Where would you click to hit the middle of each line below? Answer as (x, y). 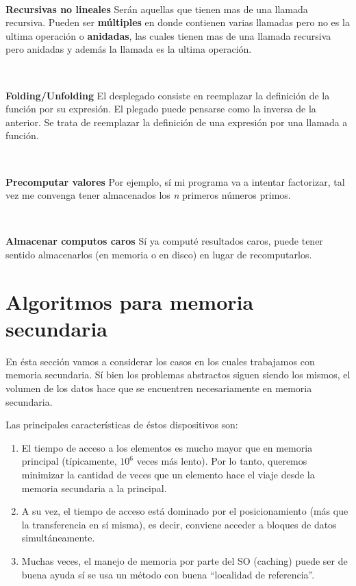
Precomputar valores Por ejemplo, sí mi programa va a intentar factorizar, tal (175, 181)
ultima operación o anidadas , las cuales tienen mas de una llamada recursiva (168, 35)
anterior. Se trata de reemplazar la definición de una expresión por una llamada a (177, 122)
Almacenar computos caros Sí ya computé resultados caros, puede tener (164, 241)
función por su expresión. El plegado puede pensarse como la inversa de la (161, 109)
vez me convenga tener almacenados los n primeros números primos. (148, 195)
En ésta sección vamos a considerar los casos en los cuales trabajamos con (160, 361)
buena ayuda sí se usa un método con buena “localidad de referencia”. (168, 574)
